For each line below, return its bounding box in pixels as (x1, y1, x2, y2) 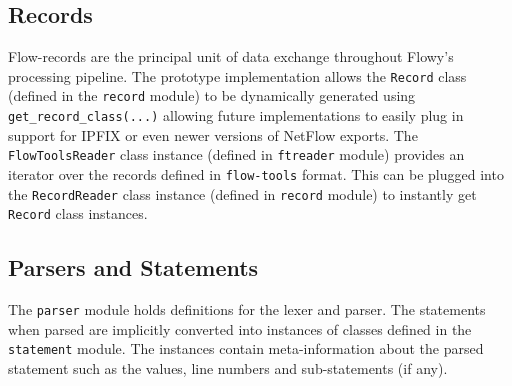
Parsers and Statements (8, 252, 259, 283)
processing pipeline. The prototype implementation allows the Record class (8, 65, 467, 86)
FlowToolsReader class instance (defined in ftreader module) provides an (8, 144, 465, 165)
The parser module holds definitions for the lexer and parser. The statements (8, 299, 486, 320)
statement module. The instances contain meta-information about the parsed (8, 338, 484, 359)
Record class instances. (8, 203, 148, 224)
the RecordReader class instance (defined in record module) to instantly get (8, 183, 477, 204)
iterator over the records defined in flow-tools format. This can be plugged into (8, 164, 504, 185)
